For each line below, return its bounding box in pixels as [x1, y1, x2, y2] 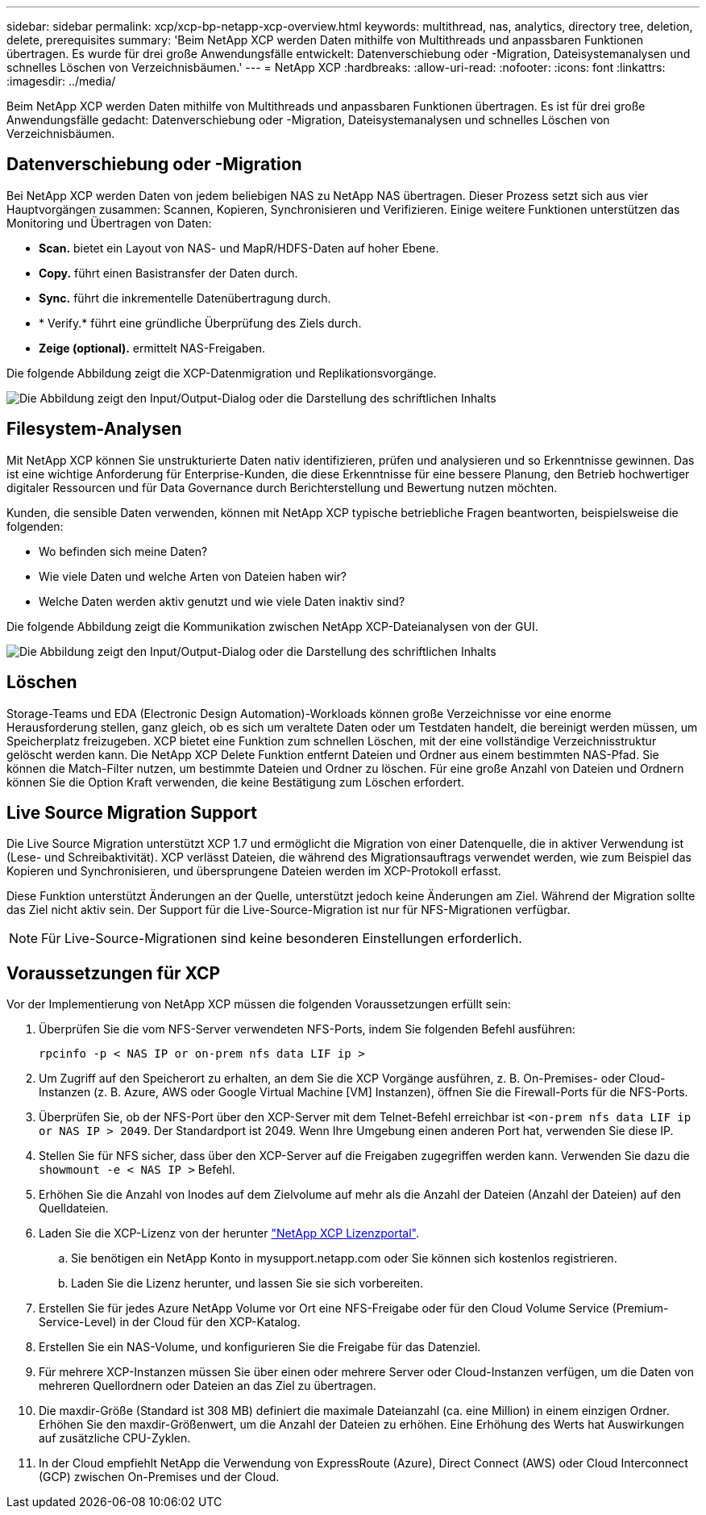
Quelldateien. [39, 1201, 109, 1216]
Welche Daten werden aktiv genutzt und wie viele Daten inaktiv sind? [39, 594, 405, 608]
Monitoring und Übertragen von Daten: [6, 215, 212, 230]
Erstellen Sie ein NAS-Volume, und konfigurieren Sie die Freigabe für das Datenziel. [39, 1340, 481, 1354]
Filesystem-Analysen [6, 419, 182, 440]
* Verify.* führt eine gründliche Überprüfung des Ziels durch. [39, 315, 362, 330]
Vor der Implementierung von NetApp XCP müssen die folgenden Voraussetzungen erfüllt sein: [6, 997, 511, 1012]
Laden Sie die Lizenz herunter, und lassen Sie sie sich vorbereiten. [71, 1276, 423, 1291]
